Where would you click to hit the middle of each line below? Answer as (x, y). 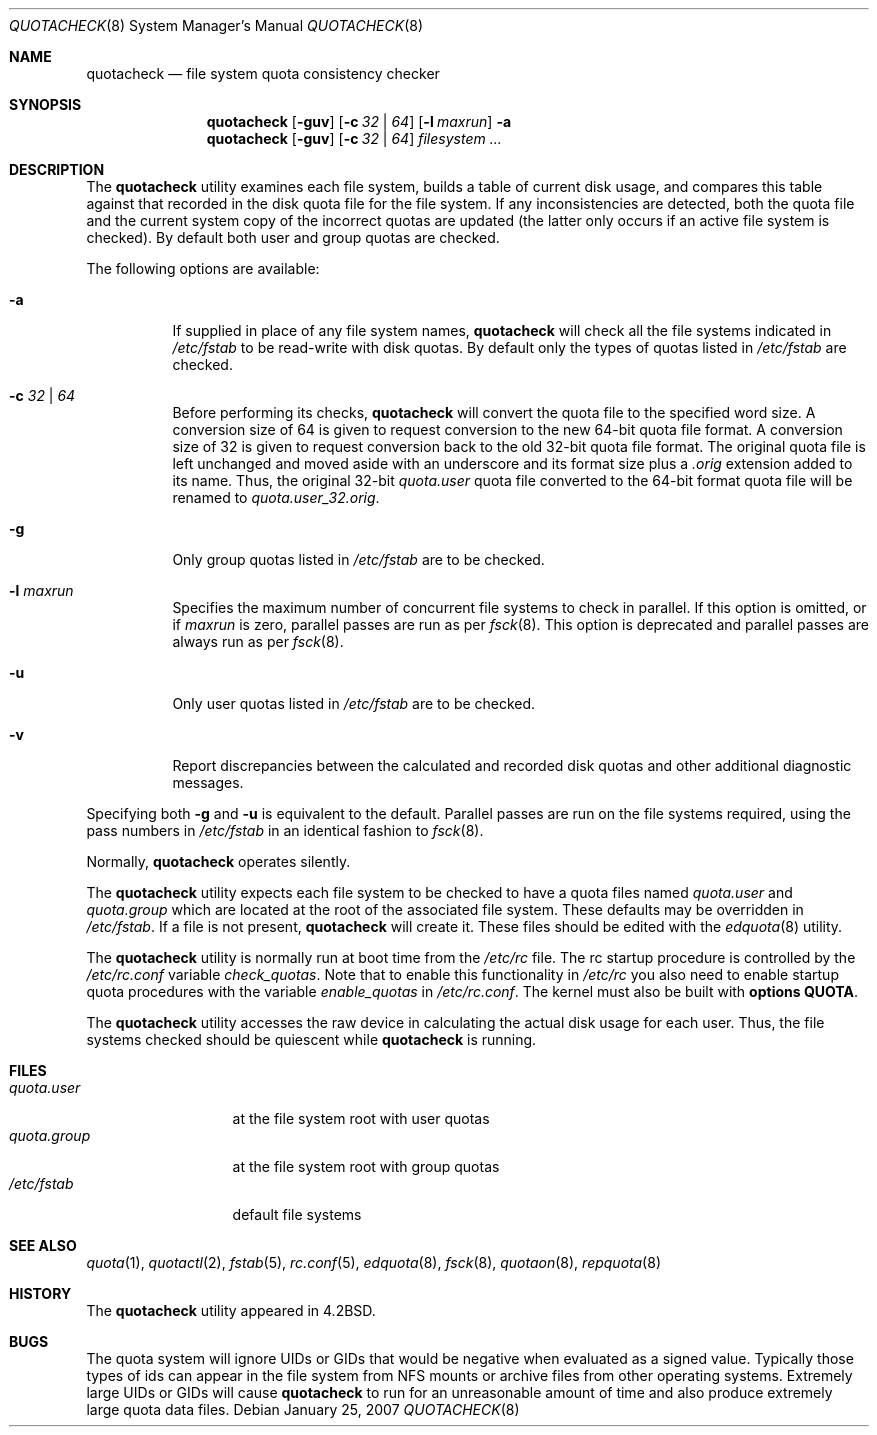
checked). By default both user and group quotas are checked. (293, 237)
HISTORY (40, 1293)
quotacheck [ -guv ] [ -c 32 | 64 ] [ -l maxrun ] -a (359, 121)
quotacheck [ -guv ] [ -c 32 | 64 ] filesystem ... (354, 138)
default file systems (297, 1214)
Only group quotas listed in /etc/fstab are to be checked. (358, 559)
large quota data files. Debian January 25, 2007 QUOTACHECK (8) (303, 1409)
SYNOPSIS (45, 104)
